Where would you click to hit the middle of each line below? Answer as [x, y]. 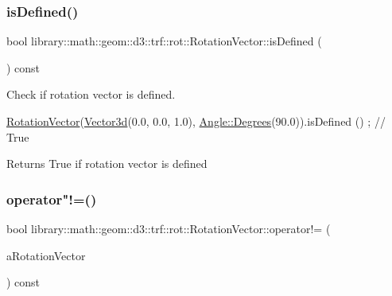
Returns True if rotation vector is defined [107, 164]
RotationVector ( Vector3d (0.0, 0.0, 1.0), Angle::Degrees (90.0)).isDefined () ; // [196, 121]
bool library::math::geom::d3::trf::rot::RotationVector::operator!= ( [169, 228]
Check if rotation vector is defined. [91, 94]
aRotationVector [46, 255]
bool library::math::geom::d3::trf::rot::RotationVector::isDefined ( [164, 41]
